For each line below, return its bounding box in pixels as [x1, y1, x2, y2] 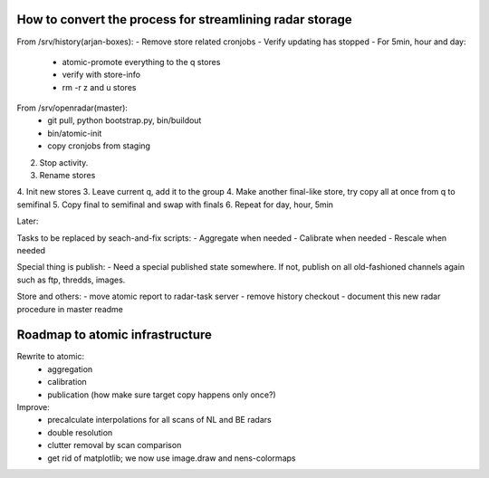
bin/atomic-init [47, 128, 102, 139]
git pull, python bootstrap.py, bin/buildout [47, 115, 202, 126]
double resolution [47, 426, 113, 438]
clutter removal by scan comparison [47, 440, 182, 451]
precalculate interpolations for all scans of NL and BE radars [47, 415, 272, 425]
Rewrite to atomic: [16, 351, 85, 362]
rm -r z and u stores [62, 81, 137, 92]
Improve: [16, 402, 50, 413]
